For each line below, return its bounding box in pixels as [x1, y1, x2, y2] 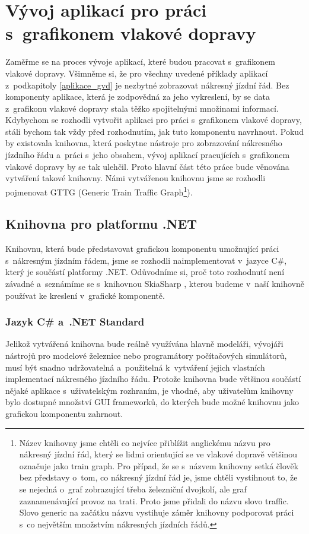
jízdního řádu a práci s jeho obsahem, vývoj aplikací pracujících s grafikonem [5, 148, 290, 161]
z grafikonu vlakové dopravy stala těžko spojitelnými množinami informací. [5, 102, 279, 114]
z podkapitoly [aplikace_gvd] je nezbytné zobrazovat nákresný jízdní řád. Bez [5, 78, 289, 91]
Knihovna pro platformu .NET [5, 214, 197, 233]
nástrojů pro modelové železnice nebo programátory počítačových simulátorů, [5, 349, 287, 362]
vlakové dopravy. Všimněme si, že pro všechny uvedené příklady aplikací [5, 67, 268, 79]
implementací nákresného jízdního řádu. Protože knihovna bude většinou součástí [5, 372, 301, 385]
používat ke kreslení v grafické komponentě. [5, 289, 165, 301]
